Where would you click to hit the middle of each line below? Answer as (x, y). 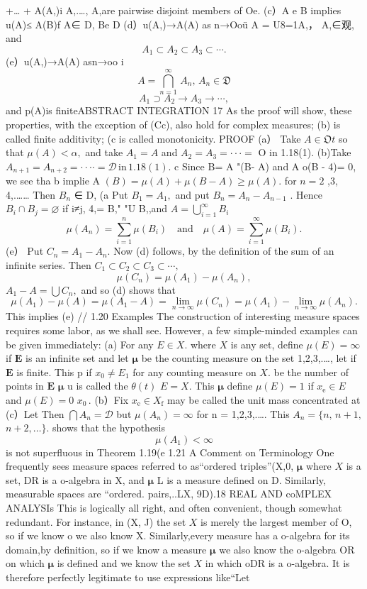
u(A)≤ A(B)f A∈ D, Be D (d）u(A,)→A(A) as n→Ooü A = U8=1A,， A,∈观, (180, 24)
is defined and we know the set (124, 563)
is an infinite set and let (77, 358)
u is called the (97, 386)
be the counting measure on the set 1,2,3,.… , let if (249, 358)
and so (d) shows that (128, 289)
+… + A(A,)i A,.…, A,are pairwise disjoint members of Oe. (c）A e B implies (174, 10)
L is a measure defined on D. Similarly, (241, 479)
